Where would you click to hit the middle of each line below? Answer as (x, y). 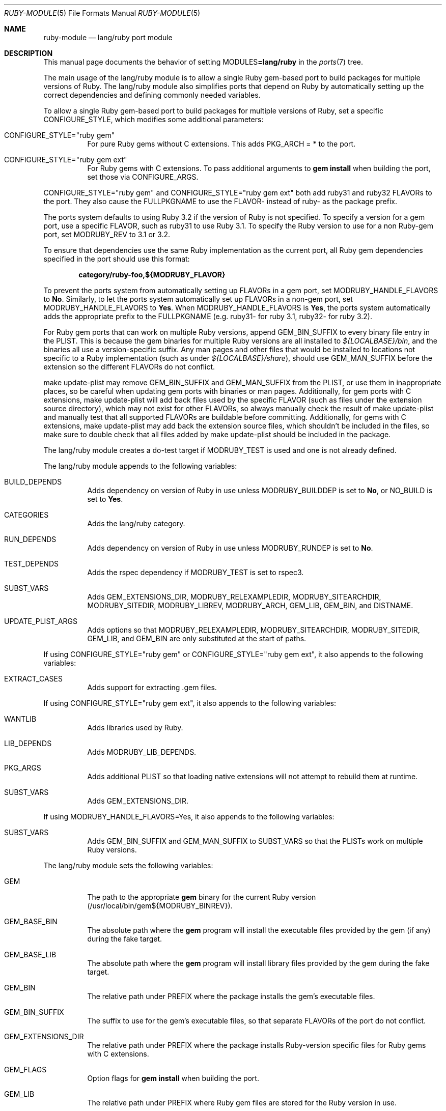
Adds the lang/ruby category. (136, 523)
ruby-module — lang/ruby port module (108, 37)
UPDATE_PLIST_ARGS (41, 621)
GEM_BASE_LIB (30, 955)
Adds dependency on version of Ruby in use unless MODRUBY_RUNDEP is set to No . (230, 548)
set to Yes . (105, 499)
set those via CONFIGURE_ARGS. (143, 177)
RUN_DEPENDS (30, 539)
